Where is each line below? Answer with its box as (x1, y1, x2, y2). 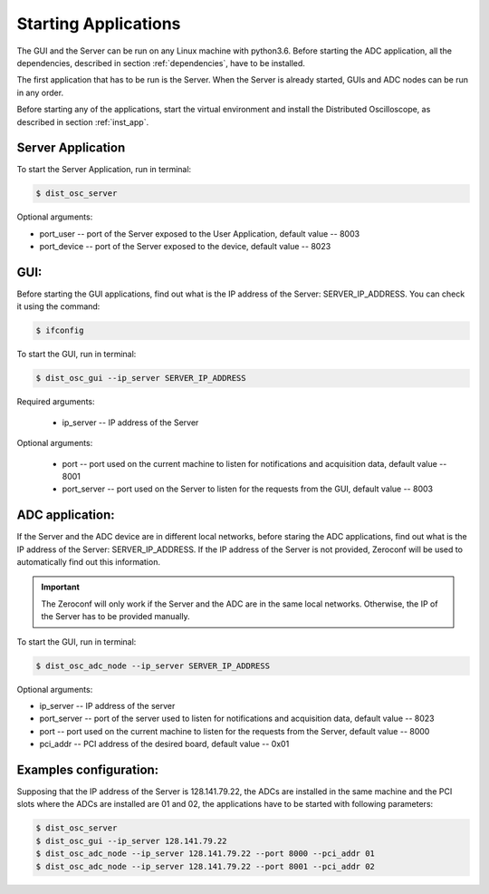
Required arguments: (16, 396, 95, 407)
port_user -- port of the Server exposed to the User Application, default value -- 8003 (39, 228, 360, 239)
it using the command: (16, 301, 101, 312)
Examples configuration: (16, 762, 159, 777)
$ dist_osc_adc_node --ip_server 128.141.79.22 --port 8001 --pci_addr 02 (35, 861, 376, 871)
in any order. (16, 87, 63, 98)
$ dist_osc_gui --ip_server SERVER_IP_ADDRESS (35, 373, 246, 384)
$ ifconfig (35, 326, 84, 335)
